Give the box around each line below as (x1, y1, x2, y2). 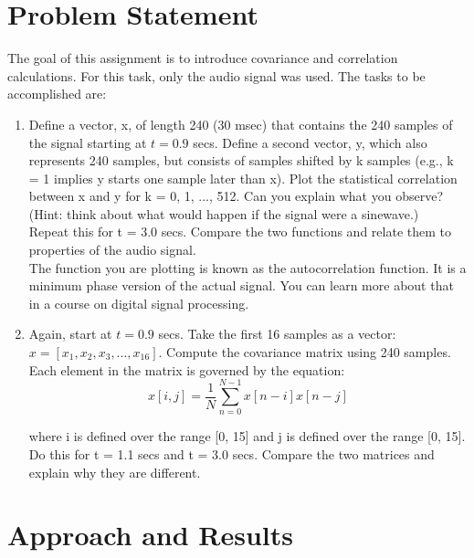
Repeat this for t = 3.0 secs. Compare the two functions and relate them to (28, 222, 451, 241)
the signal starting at (28, 132, 147, 152)
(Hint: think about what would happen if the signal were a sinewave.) (28, 204, 419, 223)
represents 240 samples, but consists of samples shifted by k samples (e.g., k (28, 151, 454, 170)
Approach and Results (7, 516, 294, 553)
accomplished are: (7, 84, 107, 103)
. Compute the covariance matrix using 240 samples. (158, 342, 451, 362)
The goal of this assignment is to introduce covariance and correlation (7, 48, 398, 68)
